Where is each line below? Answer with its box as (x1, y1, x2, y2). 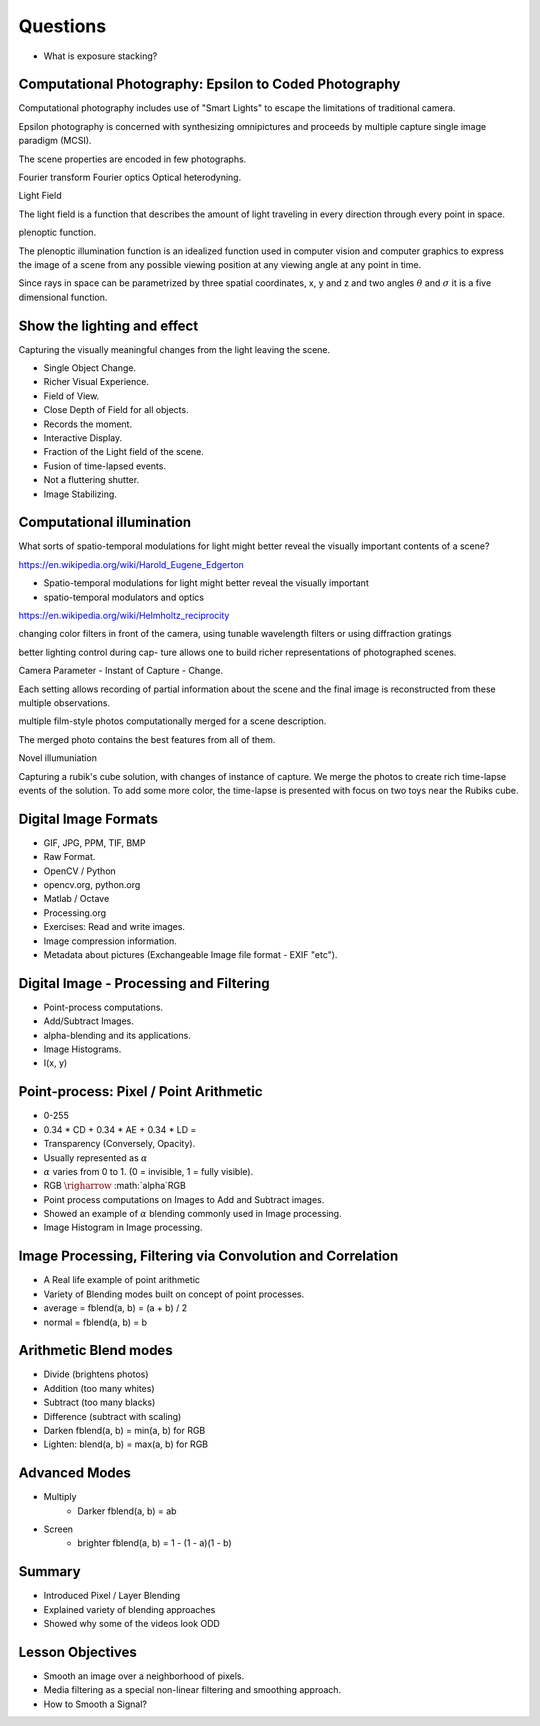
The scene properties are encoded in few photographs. (18, 153, 247, 165)
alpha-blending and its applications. (43, 1029, 192, 1041)
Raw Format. (43, 851, 96, 863)
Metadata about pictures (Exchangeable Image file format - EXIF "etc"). (43, 948, 338, 960)
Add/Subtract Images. (43, 1015, 134, 1027)
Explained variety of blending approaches (43, 1603, 216, 1615)
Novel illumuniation (18, 752, 97, 764)
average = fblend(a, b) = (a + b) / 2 (43, 1302, 188, 1314)
